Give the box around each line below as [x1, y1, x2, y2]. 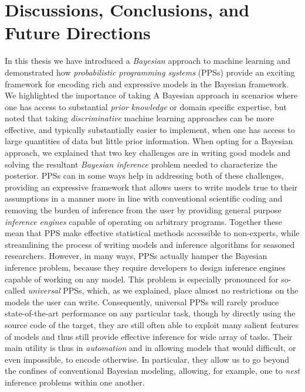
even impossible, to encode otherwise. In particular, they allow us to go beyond [5, 353, 289, 365]
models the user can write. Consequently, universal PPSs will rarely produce [5, 295, 279, 308]
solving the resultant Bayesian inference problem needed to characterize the [5, 158, 277, 170]
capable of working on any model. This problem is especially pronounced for [5, 272, 279, 285]
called [5, 284, 25, 296]
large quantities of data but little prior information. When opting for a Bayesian [5, 135, 293, 147]
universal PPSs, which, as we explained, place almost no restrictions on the [28, 284, 299, 296]
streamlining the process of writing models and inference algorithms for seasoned [5, 238, 295, 250]
